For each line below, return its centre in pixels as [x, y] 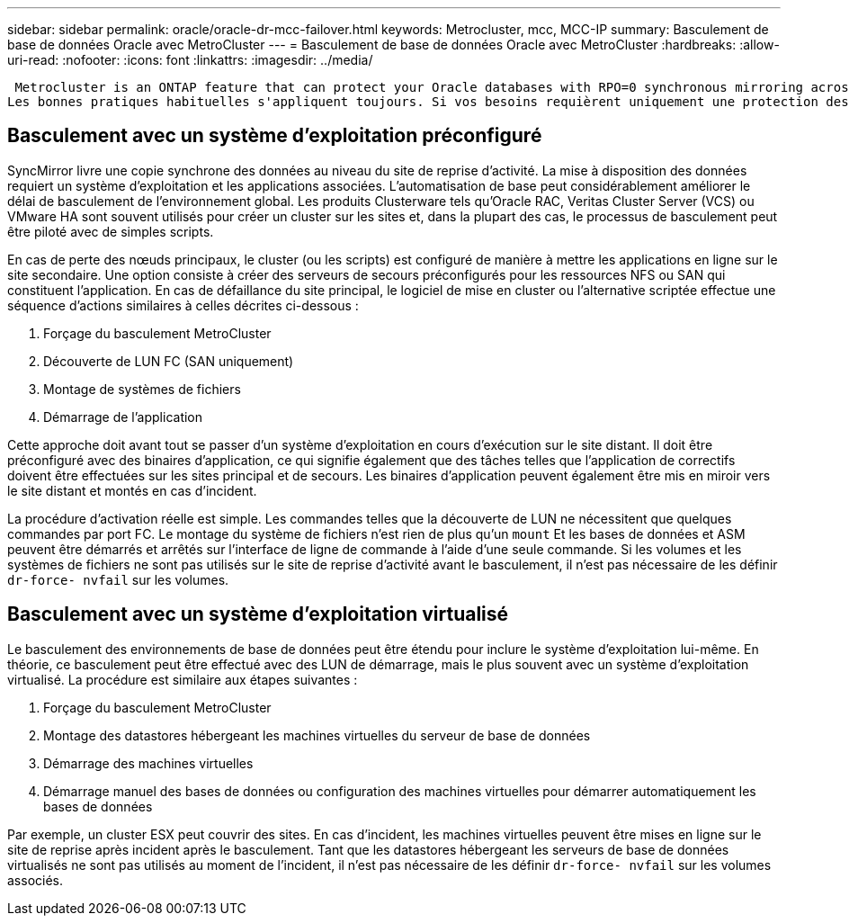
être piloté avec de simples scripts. [111, 231]
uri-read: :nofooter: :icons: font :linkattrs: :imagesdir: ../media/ [190, 60]
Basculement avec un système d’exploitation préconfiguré [275, 136]
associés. [36, 880]
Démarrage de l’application [123, 417]
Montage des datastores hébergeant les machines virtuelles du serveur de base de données [317, 735]
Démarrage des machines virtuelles [148, 763]
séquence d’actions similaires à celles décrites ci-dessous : [183, 305]
